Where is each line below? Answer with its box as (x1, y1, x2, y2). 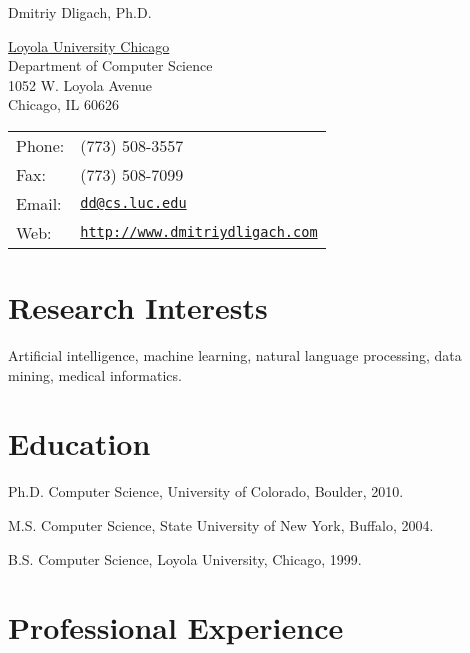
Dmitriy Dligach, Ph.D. (8, 2, 152, 22)
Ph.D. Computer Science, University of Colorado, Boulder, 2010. (8, 481, 404, 502)
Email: (16, 191, 62, 215)
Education (8, 423, 151, 464)
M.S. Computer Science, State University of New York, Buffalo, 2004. (8, 515, 434, 535)
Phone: (16, 133, 65, 157)
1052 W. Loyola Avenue (8, 74, 153, 95)
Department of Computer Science (8, 55, 213, 76)
